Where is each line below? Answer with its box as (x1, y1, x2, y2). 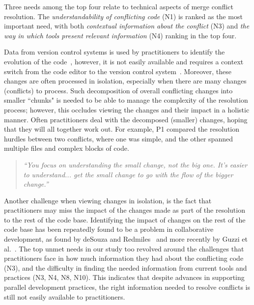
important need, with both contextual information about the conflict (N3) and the (4, 21, 250, 31)
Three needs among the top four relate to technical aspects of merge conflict (4, 1, 233, 11)
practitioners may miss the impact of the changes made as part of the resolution (4, 205, 245, 215)
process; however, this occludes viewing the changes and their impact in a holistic (4, 104, 250, 114)
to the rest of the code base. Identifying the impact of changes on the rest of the (4, 214, 246, 224)
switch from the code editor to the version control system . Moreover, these (4, 66, 231, 76)
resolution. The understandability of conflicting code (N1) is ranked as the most (4, 11, 243, 21)
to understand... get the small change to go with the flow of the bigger (23, 169, 233, 179)
